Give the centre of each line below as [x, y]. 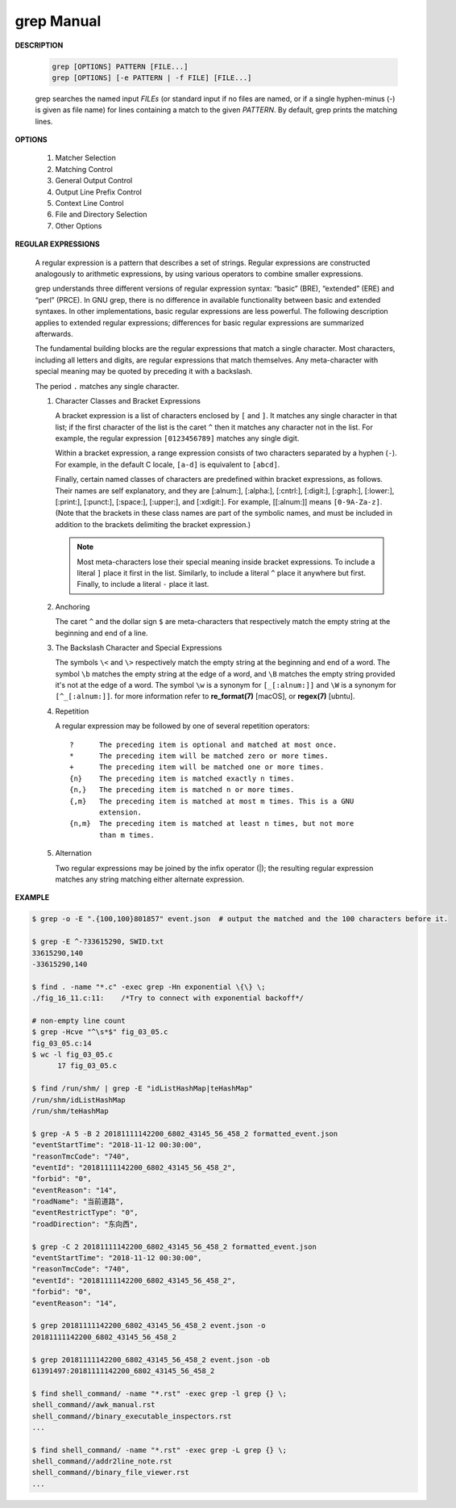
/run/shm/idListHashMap [79, 1100]
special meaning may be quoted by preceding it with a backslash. [144, 371]
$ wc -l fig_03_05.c [72, 1055]
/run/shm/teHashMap [70, 1111]
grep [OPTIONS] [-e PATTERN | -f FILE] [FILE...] [152, 77]
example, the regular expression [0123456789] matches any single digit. [177, 438]
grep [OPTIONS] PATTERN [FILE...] [120, 66]
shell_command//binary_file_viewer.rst [110, 1472]
